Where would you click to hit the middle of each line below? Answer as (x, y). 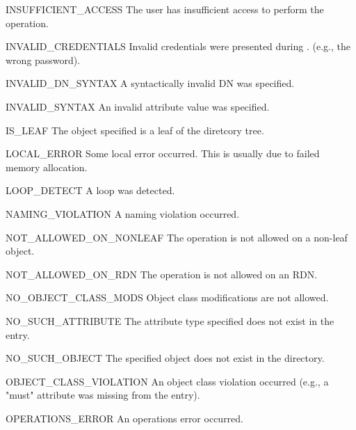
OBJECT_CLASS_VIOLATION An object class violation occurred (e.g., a (167, 381)
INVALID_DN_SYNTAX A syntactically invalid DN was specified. (150, 83)
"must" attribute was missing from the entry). (103, 395)
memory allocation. (47, 167)
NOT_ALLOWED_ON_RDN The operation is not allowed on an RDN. (162, 274)
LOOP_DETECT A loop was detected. (90, 190)
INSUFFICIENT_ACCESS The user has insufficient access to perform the (165, 9)
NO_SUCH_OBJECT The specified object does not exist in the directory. (165, 358)
